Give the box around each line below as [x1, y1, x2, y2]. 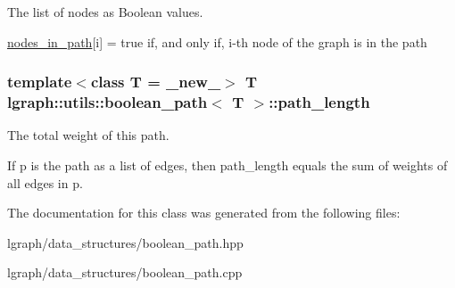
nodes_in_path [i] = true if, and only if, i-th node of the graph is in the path [7, 32, 427, 51]
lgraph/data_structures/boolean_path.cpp [7, 263, 243, 282]
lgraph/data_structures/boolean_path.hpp [7, 233, 244, 251]
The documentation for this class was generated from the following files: [7, 203, 401, 222]
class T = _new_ [90, 70, 221, 93]
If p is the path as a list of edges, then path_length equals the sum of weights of [7, 155, 448, 174]
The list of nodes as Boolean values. [7, 3, 203, 21]
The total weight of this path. [7, 126, 170, 144]
